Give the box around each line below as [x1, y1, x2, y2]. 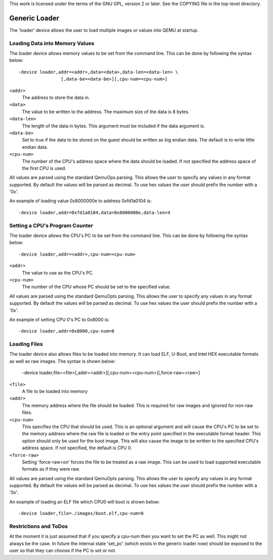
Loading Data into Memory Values [9, 39, 95, 46]
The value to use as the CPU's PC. [22, 269, 94, 275]
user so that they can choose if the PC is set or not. [9, 547, 116, 553]
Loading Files [9, 341, 43, 348]
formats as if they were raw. [22, 466, 80, 472]
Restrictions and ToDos [9, 523, 68, 530]
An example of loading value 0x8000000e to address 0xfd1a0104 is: [9, 198, 152, 204]
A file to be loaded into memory [22, 388, 88, 394]
